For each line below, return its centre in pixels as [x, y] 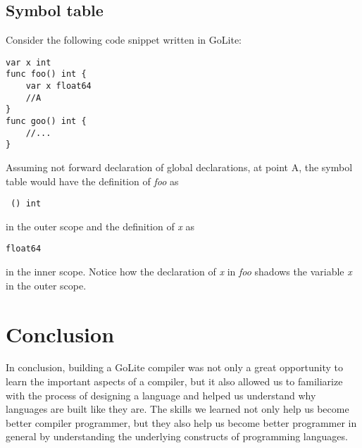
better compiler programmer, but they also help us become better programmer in [181, 422]
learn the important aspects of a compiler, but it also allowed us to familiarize [174, 381]
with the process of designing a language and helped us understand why [161, 395]
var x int [29, 62]
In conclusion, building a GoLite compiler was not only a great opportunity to [174, 367]
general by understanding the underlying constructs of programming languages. [177, 436]
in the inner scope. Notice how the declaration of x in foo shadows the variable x [179, 272]
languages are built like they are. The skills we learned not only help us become [177, 409]
